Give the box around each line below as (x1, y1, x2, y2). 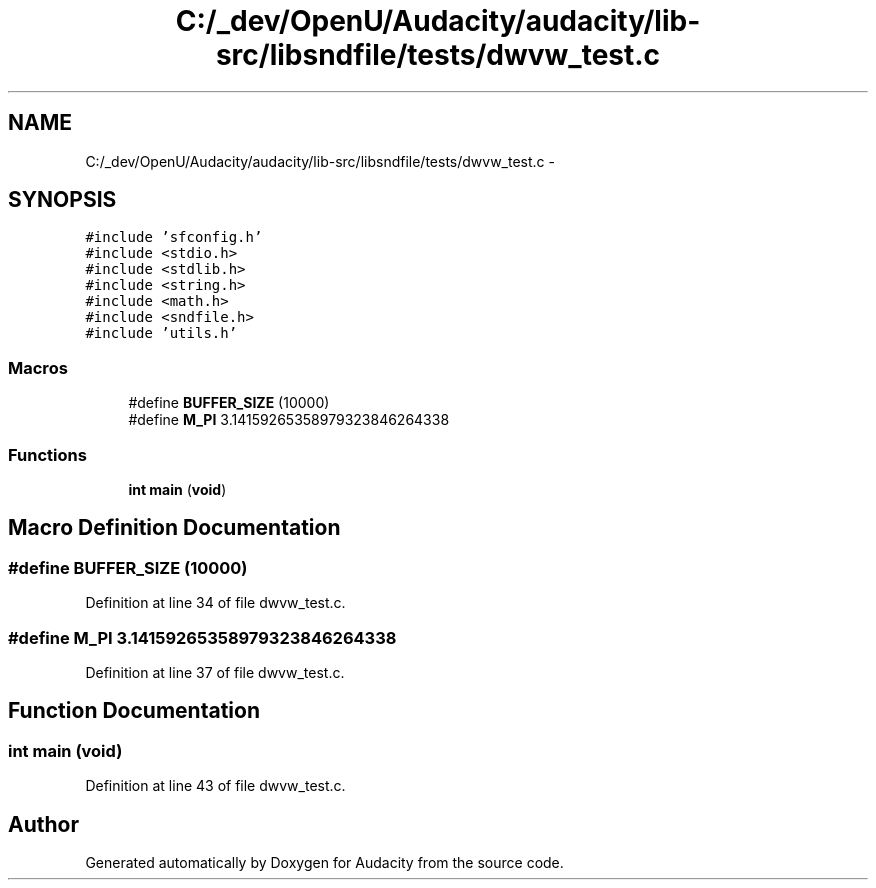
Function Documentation (8, 698, 260, 724)
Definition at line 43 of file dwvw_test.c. (85, 777, 346, 795)
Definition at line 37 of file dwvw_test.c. (85, 663, 345, 681)
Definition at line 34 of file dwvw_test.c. (85, 594, 346, 612)
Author (8, 811, 79, 837)
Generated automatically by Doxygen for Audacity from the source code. (85, 853, 564, 871)
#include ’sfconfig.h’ (85, 229, 263, 246)
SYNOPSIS (8, 187, 117, 213)
